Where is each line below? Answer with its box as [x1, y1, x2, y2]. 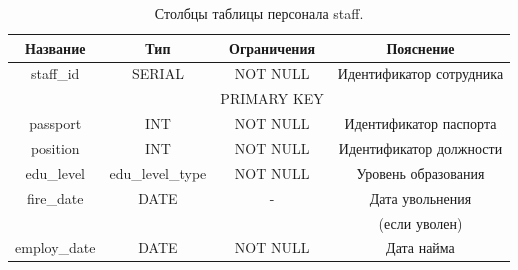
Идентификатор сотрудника [337, 63, 504, 84]
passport [29, 113, 82, 134]
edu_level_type [109, 162, 207, 183]
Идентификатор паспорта [344, 113, 497, 134]
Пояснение [386, 37, 455, 58]
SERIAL [131, 63, 184, 84]
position [30, 137, 80, 158]
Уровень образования [356, 162, 485, 183]
